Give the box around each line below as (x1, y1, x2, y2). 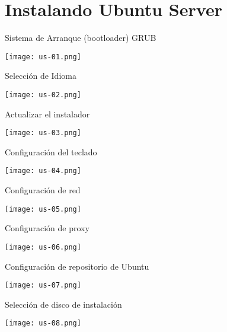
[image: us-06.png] (5, 242, 81, 251)
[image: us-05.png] (5, 205, 81, 213)
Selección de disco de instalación (5, 298, 122, 310)
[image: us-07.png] (5, 281, 81, 290)
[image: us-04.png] (5, 167, 81, 175)
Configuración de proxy (5, 222, 89, 234)
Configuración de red (5, 184, 81, 196)
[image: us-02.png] (5, 90, 81, 99)
